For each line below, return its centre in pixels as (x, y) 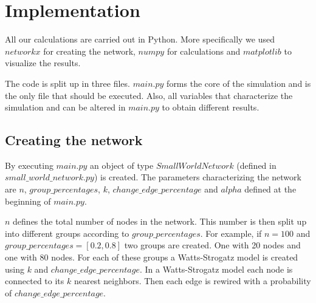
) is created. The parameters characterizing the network (197, 177)
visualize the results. (43, 63)
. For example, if (231, 233)
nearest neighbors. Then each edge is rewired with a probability (192, 281)
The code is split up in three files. (67, 83)
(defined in (256, 165)
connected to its (35, 281)
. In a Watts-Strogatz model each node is (216, 269)
